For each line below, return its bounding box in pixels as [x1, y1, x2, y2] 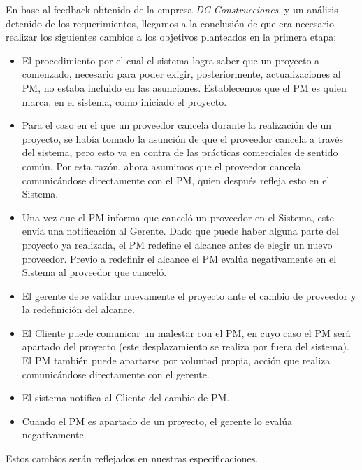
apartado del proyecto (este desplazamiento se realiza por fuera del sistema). [22, 339, 349, 354]
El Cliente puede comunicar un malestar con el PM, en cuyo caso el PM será [22, 325, 351, 340]
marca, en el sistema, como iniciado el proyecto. [22, 94, 227, 109]
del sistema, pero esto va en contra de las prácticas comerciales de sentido [22, 145, 338, 160]
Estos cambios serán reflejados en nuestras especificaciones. [6, 451, 259, 466]
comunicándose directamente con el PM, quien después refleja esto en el [22, 172, 330, 187]
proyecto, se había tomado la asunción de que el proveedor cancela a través [22, 131, 344, 146]
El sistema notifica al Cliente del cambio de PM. [22, 390, 230, 405]
